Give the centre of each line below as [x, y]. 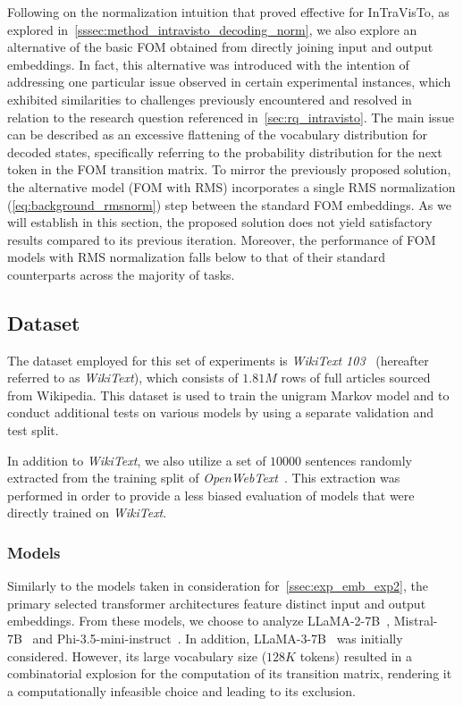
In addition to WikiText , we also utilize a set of [137, 460]
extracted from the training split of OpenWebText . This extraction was [204, 478]
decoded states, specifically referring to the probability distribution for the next [225, 151]
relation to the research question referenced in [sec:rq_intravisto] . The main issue [231, 117]
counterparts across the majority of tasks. [121, 274]
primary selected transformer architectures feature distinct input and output [217, 603]
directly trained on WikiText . [87, 513]
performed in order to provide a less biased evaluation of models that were [211, 495]
